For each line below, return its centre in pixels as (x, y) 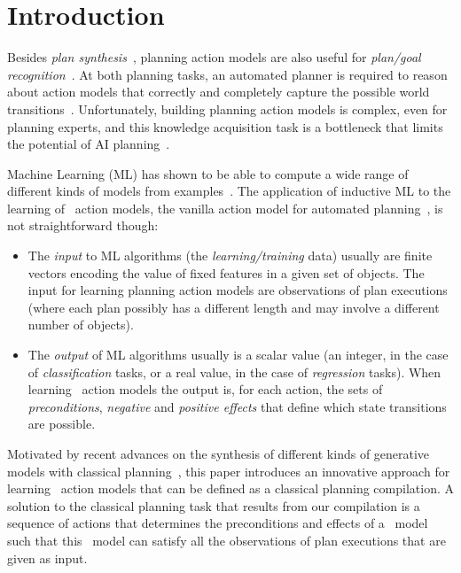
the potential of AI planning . (89, 144)
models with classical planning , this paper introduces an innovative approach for (229, 471)
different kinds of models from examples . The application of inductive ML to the (229, 191)
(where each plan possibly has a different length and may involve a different (234, 307)
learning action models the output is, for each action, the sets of (205, 389)
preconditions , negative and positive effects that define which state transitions (237, 406)
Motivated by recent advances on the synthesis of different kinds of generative (219, 453)
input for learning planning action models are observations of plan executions (238, 290)
